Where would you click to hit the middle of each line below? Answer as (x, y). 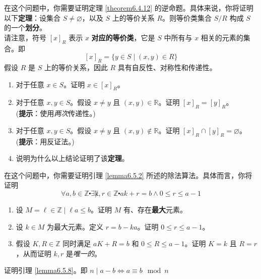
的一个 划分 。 (25, 27)
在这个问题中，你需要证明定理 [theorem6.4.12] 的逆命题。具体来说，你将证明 (129, 8)
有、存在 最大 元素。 (155, 209)
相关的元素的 (222, 37)
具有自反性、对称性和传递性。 (167, 67)
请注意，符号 (25, 37)
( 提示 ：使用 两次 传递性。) (56, 113)
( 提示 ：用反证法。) (45, 141)
